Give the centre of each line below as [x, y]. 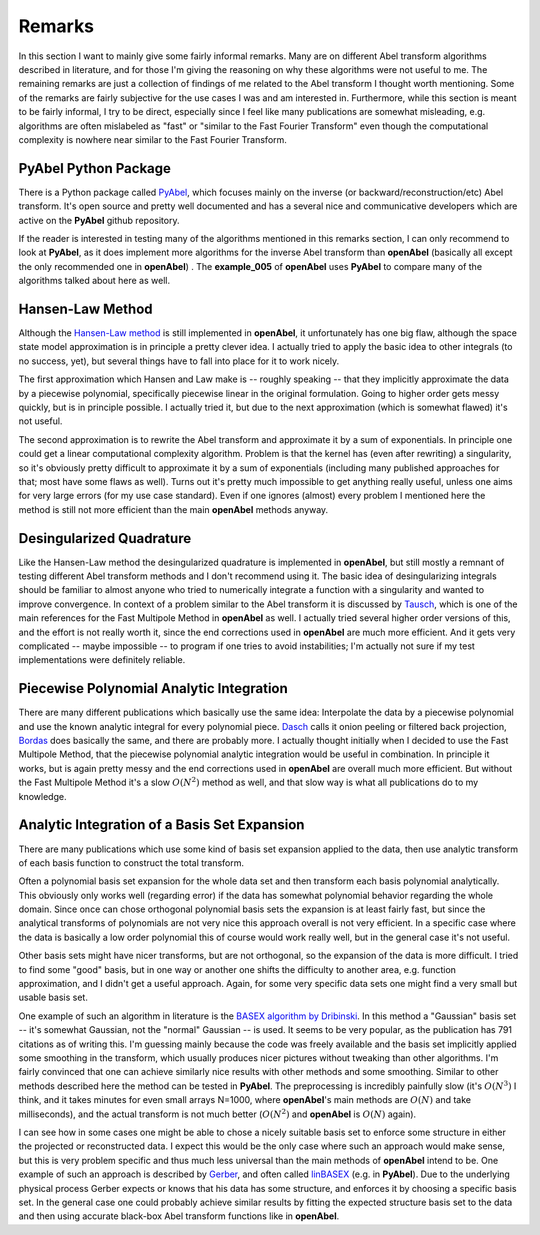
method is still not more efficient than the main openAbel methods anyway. [173, 509]
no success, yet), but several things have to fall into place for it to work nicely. [179, 361]
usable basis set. [53, 997]
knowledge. [42, 796]
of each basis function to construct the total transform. [131, 862]
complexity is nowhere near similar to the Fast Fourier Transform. [152, 139]
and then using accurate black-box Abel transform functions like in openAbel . [179, 1216]
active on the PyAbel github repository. [99, 220]
